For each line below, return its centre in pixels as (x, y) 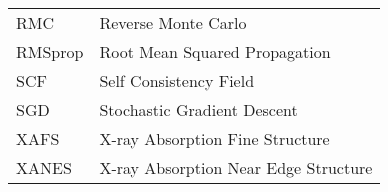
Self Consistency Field (177, 80)
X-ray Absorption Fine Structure (214, 138)
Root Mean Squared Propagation (215, 51)
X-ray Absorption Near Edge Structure (236, 167)
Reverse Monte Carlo (173, 22)
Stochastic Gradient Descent (198, 109)
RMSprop (50, 51)
